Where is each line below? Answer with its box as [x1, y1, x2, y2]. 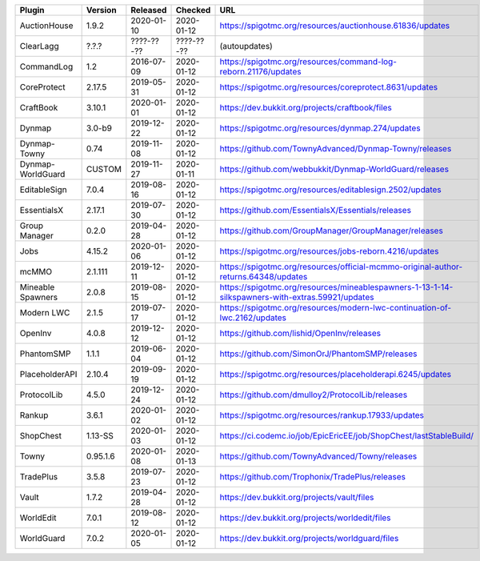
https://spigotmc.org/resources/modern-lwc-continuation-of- [219, 303, 452, 313]
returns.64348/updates [219, 271, 308, 282]
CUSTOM [86, 164, 122, 174]
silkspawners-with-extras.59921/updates [219, 292, 374, 303]
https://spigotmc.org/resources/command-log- [219, 56, 398, 67]
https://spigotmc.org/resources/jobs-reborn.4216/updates [219, 246, 439, 256]
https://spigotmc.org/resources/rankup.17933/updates [219, 410, 424, 420]
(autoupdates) [219, 41, 274, 51]
